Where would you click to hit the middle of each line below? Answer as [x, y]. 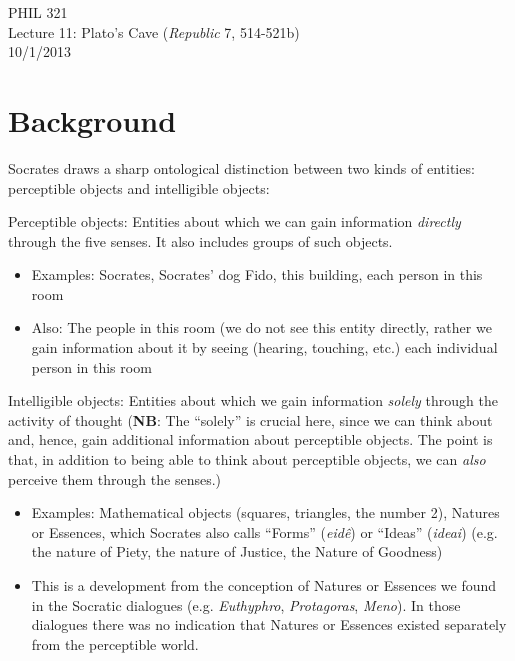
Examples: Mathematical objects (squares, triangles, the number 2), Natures [265, 512]
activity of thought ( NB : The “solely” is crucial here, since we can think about [250, 419]
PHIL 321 [38, 12]
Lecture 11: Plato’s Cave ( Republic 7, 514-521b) [154, 31]
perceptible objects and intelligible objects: [139, 187]
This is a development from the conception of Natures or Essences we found [264, 585]
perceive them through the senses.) [115, 478]
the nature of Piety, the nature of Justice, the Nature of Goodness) [237, 551]
